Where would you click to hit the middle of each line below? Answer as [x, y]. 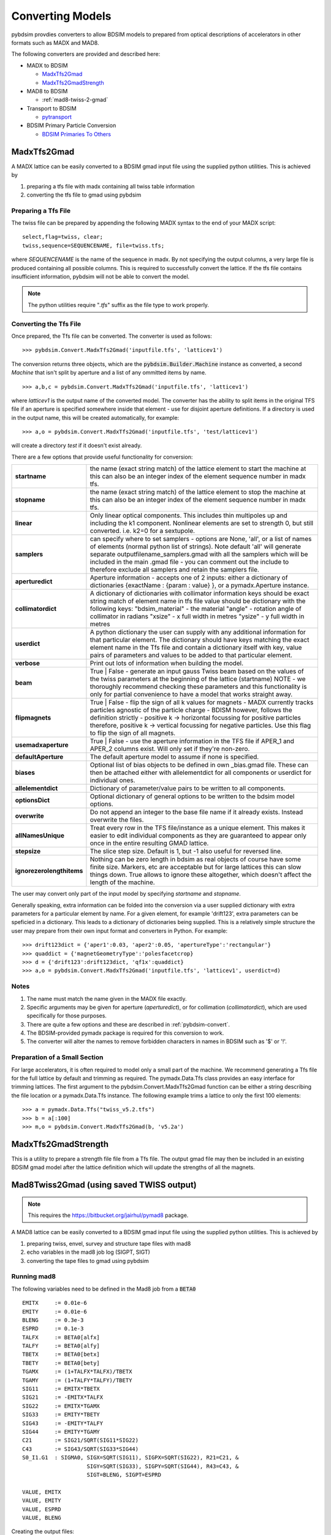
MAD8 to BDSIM [47, 91]
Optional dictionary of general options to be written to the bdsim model [192, 796]
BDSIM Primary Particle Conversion [71, 125]
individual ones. [112, 780]
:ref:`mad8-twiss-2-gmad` [75, 100]
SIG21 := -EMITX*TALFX [63, 1397]
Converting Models [61, 16]
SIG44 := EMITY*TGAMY [61, 1432]
